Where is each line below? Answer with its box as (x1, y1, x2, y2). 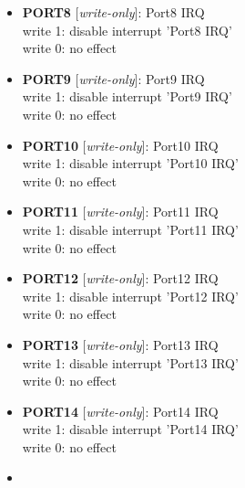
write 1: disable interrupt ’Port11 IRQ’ (22, 219, 239, 239)
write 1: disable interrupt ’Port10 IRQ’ (22, 154, 239, 173)
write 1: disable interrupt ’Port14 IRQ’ (22, 419, 239, 439)
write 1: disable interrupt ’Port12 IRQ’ (22, 286, 239, 305)
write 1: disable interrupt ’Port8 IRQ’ (22, 20, 232, 39)
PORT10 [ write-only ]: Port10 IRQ (22, 135, 219, 154)
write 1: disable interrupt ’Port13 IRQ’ (22, 353, 239, 372)
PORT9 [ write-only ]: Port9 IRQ (22, 69, 205, 88)
